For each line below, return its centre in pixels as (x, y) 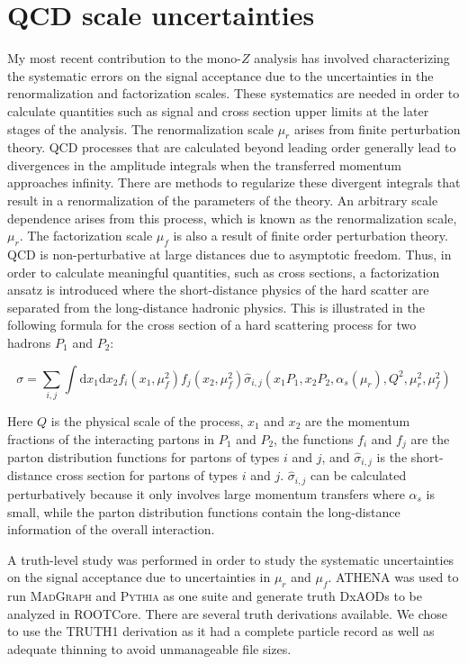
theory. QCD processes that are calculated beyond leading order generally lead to (232, 147)
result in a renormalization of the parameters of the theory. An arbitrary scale (223, 200)
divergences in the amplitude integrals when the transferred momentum (204, 164)
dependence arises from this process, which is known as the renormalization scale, (232, 218)
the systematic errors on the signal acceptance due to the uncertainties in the (220, 75)
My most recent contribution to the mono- (124, 58)
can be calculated (359, 475)
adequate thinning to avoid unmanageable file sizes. (149, 648)
